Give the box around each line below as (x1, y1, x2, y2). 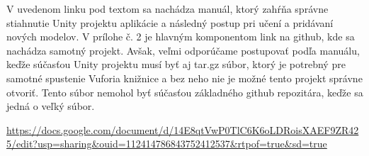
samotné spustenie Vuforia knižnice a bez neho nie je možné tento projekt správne (6, 70, 363, 85)
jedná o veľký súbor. (6, 99, 95, 113)
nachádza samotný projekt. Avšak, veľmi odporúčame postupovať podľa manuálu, (6, 43, 360, 57)
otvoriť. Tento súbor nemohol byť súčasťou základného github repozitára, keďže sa (6, 84, 363, 99)
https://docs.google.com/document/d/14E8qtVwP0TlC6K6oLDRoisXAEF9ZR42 (6, 122, 359, 137)
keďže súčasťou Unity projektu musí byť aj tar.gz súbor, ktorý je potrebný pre (6, 57, 346, 72)
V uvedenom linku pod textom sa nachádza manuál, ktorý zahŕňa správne (6, 1, 329, 16)
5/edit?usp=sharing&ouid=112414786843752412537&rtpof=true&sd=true (6, 136, 327, 151)
